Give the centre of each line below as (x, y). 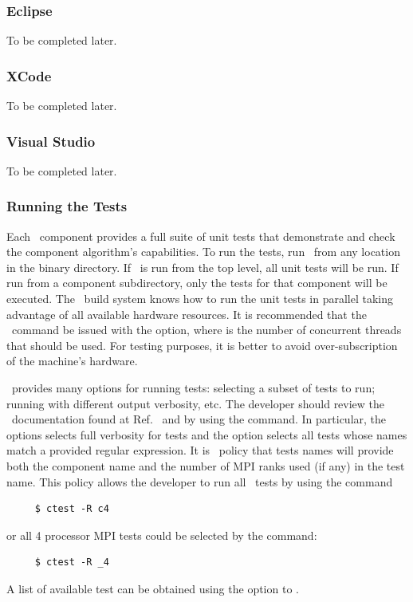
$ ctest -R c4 (72, 509)
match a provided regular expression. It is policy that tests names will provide (200, 450)
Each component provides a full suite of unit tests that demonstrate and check (201, 236)
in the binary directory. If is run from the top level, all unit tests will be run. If (203, 267)
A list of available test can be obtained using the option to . (153, 588)
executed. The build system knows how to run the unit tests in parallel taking (200, 299)
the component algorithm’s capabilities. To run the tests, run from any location (203, 252)
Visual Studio (51, 141)
